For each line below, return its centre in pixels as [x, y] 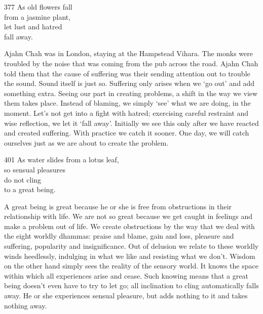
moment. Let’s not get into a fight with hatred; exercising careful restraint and [126, 113]
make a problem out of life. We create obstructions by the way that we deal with [129, 226]
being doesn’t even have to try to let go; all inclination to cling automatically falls [131, 285]
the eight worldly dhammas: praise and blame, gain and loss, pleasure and [119, 236]
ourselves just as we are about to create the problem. [86, 142]
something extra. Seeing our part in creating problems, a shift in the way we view [131, 93]
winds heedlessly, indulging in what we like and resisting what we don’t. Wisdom [130, 256]
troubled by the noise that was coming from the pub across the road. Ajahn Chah [131, 63]
